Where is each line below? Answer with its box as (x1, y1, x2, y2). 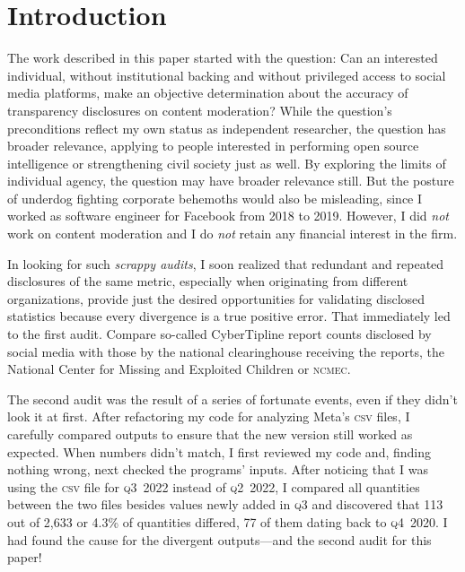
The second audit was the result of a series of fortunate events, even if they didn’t (7, 389, 458, 408)
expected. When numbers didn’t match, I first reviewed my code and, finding (7, 442, 432, 461)
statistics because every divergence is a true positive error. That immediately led (7, 307, 451, 325)
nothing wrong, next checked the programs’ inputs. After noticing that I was (7, 460, 429, 479)
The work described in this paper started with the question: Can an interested (7, 48, 438, 67)
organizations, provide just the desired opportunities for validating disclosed (7, 289, 426, 308)
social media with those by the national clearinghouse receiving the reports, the (7, 342, 444, 360)
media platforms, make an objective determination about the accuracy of (7, 83, 408, 102)
